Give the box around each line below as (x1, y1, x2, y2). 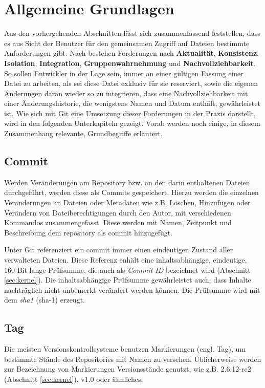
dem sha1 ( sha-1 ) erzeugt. (4, 294, 85, 305)
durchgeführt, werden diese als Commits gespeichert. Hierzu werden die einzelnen (4, 187, 259, 198)
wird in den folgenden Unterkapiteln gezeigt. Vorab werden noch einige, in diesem (4, 118, 260, 128)
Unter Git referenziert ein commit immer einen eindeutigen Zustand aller (4, 244, 233, 255)
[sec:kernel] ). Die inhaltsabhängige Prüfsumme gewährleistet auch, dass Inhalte (4, 274, 251, 285)
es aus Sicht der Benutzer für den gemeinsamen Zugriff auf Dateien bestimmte (4, 37, 250, 48)
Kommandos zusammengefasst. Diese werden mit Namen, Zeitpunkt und (4, 217, 232, 228)
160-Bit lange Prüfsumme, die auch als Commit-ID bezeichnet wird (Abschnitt (4, 264, 251, 275)
